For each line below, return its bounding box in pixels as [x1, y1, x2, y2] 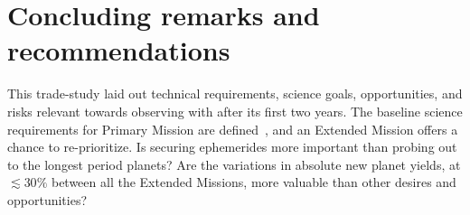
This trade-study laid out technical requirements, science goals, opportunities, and [7, 84, 463, 103]
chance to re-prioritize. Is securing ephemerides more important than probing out [7, 137, 457, 156]
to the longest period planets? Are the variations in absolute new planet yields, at [7, 154, 461, 173]
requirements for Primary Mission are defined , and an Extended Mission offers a [7, 119, 458, 138]
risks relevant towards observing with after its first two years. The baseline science [7, 101, 463, 120]
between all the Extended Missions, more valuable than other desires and [51, 173, 456, 192]
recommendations [7, 32, 230, 69]
